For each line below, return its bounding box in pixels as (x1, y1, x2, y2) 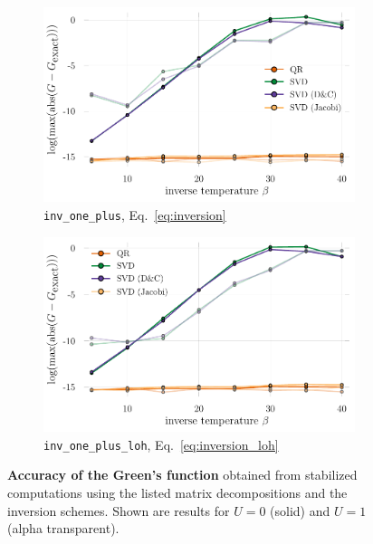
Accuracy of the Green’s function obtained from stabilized (7, 465, 358, 484)
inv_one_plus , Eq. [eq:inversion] (43, 205, 226, 224)
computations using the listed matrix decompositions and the (7, 482, 348, 501)
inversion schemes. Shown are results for (7, 501, 230, 520)
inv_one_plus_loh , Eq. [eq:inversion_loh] (43, 434, 279, 453)
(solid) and (270, 501, 330, 520)
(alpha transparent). (7, 519, 120, 538)
